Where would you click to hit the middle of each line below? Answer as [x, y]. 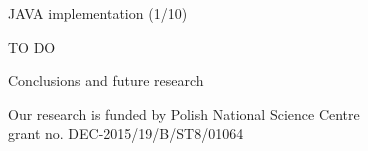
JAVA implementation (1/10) [98, 13]
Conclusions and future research [106, 80]
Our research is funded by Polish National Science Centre [184, 113]
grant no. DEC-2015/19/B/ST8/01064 [126, 133]
